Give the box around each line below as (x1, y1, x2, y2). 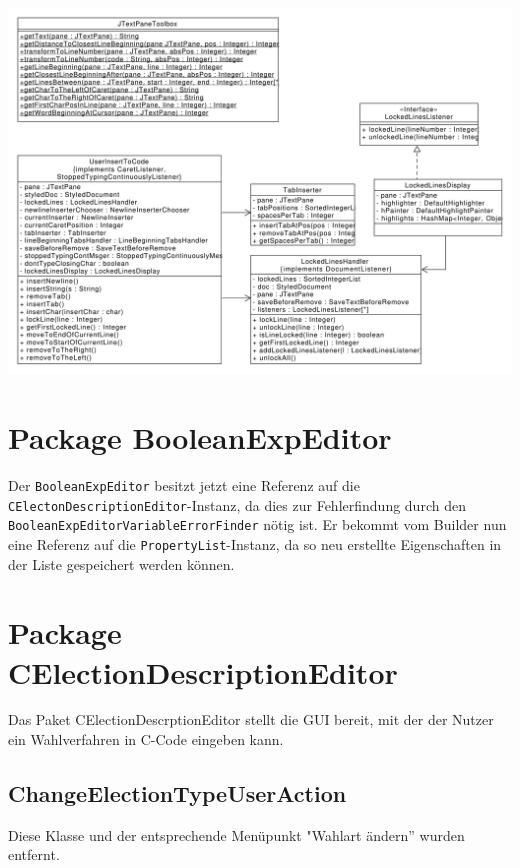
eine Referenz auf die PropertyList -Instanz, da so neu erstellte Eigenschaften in (8, 533, 502, 554)
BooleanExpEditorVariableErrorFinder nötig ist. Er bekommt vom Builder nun (8, 514, 507, 535)
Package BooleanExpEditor (8, 416, 392, 457)
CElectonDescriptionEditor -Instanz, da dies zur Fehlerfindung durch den (8, 494, 466, 515)
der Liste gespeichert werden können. (8, 553, 235, 574)
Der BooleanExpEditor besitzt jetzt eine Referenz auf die (8, 474, 360, 495)
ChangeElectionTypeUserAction (8, 778, 347, 809)
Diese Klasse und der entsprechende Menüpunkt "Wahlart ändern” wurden (8, 824, 465, 845)
